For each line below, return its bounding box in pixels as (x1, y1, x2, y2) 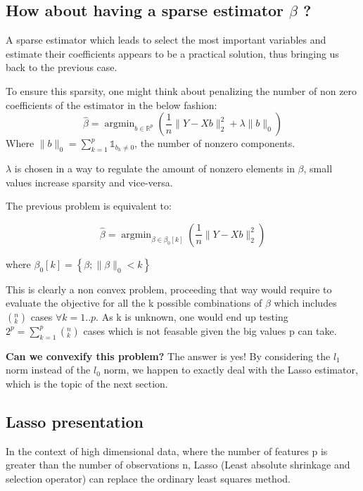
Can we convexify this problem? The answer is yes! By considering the (6, 348, 331, 363)
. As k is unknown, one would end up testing (96, 309, 288, 324)
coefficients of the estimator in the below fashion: (6, 97, 217, 112)
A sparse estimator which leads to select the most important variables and (6, 32, 326, 47)
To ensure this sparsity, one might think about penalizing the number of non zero (6, 83, 357, 98)
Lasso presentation (6, 410, 144, 432)
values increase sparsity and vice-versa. (6, 174, 173, 189)
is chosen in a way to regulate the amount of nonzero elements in (14, 160, 295, 175)
